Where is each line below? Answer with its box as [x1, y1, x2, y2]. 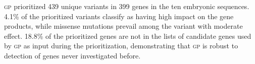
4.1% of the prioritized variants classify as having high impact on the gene [4, 11, 234, 21]
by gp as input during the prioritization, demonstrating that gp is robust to [4, 40, 238, 51]
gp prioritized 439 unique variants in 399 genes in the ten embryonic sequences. [4, 1, 249, 11]
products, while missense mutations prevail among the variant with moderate [4, 21, 243, 31]
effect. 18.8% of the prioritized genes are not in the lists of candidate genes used [4, 30, 251, 41]
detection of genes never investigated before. [4, 50, 141, 60]
